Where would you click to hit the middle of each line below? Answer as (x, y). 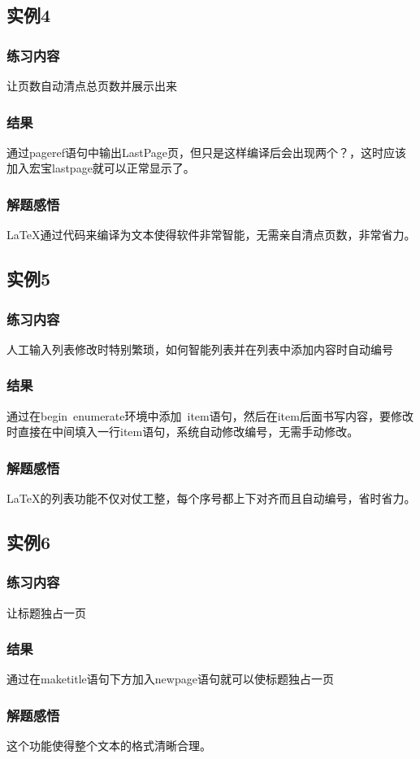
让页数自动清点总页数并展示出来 (92, 85)
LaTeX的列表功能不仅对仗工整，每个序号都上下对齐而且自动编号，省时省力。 (211, 498)
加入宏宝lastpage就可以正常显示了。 (101, 168)
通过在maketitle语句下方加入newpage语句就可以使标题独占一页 (170, 679)
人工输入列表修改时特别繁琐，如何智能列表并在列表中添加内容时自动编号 (200, 349)
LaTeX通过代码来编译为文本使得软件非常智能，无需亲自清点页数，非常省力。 (211, 235)
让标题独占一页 (46, 612)
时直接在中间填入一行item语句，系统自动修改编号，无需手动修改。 (183, 432)
